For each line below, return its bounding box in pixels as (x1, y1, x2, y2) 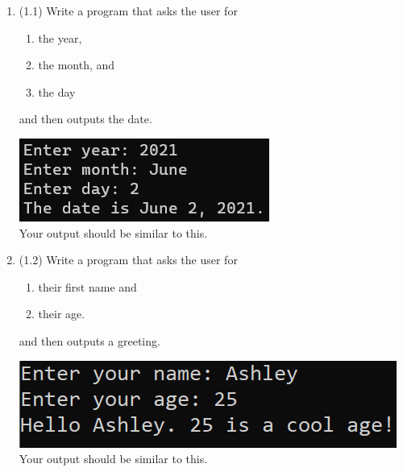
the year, (38, 29, 82, 46)
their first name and (38, 278, 137, 295)
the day (38, 83, 76, 100)
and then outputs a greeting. (19, 332, 160, 349)
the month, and (38, 56, 115, 73)
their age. (38, 305, 85, 322)
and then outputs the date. (19, 110, 152, 127)
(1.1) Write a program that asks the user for (19, 2, 238, 19)
